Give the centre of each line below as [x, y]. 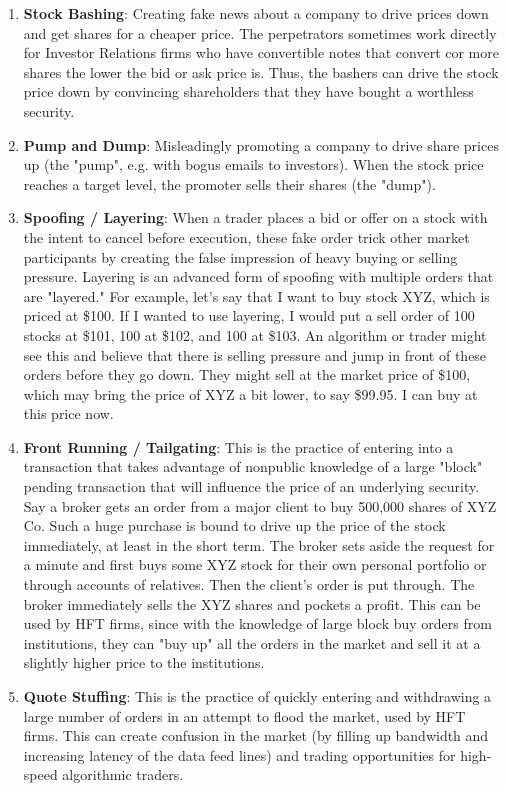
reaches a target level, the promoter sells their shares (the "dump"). [229, 183]
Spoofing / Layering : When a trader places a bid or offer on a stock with [255, 217]
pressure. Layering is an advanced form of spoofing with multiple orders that [258, 276]
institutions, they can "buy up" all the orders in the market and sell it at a [252, 642]
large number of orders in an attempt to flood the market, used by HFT [244, 715]
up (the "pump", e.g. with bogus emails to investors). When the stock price [253, 164]
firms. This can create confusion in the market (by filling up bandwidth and [256, 735]
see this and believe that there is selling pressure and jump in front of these [255, 354]
